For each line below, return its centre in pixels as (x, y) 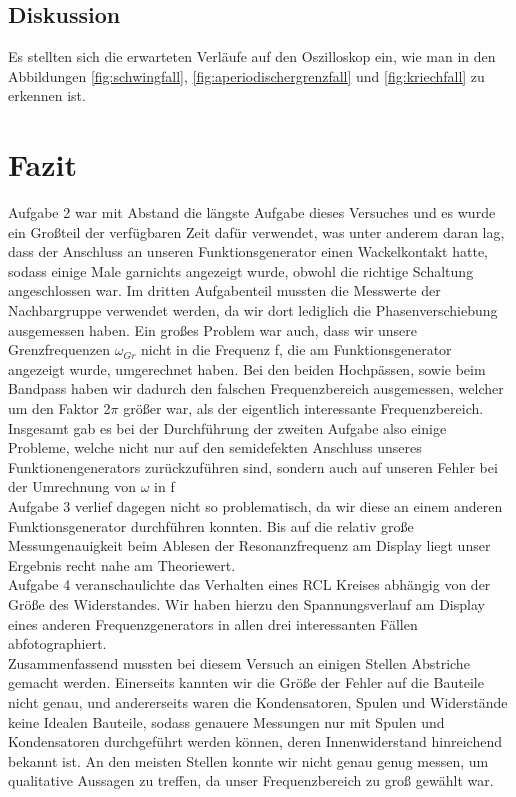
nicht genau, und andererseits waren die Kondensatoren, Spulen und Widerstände (258, 701)
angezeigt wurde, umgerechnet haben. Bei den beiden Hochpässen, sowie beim (247, 368)
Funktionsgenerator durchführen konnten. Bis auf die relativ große (211, 525)
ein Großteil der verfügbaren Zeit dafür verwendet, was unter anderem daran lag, (256, 231)
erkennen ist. (47, 95)
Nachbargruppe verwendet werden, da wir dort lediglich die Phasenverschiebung (253, 310)
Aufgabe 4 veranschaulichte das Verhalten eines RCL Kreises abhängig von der (249, 584)
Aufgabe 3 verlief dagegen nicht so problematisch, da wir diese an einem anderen (255, 506)
